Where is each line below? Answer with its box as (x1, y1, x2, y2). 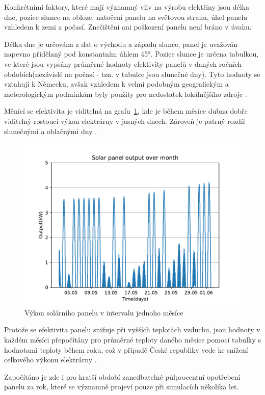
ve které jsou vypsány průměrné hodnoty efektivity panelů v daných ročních (4, 58, 242, 69)
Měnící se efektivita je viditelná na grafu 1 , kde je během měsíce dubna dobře (4, 106, 248, 116)
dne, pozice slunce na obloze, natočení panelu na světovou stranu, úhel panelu (4, 11, 248, 22)
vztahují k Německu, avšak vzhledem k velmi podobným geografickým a (4, 78, 229, 89)
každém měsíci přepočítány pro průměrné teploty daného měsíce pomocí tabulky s (4, 334, 261, 345)
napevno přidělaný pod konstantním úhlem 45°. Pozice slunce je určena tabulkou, (4, 48, 259, 59)
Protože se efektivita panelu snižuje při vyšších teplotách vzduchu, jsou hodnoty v (4, 324, 260, 335)
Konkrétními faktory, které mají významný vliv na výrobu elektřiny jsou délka (4, 2, 250, 12)
